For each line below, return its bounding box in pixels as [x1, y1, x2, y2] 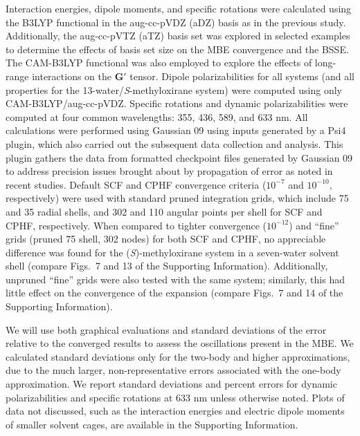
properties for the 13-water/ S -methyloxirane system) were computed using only [6, 82, 342, 97]
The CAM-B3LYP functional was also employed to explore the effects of [6, 55, 312, 70]
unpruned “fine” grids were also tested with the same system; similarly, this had [6, 272, 345, 286]
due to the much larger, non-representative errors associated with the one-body [6, 363, 341, 377]
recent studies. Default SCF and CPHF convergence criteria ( [6, 177, 267, 191]
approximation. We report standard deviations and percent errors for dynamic [6, 377, 337, 391]
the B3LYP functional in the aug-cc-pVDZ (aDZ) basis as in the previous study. [6, 15, 346, 29]
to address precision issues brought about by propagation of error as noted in [6, 164, 333, 178]
